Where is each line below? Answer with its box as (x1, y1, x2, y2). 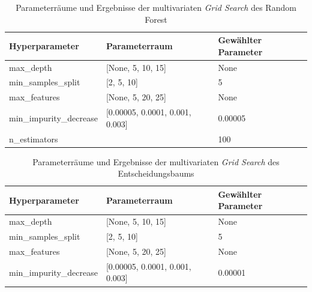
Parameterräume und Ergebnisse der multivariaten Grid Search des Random (16, 1, 296, 13)
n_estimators (9, 132, 58, 145)
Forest (145, 13, 167, 25)
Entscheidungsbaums (118, 167, 194, 180)
